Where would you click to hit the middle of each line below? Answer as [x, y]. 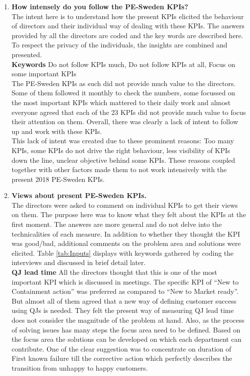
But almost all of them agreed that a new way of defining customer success [124, 300]
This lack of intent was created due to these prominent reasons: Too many [123, 141]
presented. [27, 54]
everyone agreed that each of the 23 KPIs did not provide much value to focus [129, 112]
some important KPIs [44, 74]
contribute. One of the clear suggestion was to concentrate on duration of [121, 348]
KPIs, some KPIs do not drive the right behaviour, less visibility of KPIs [121, 150]
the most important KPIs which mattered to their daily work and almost [121, 102]
